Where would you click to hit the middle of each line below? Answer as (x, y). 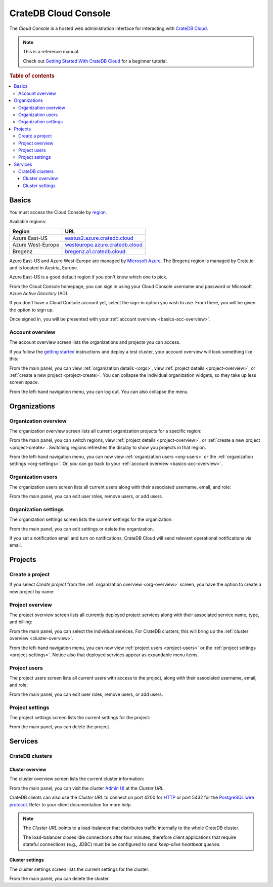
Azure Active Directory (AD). (39, 294)
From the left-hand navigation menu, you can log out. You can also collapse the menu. (99, 392)
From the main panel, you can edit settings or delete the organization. (82, 529)
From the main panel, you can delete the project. (60, 727)
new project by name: (32, 591)
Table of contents (32, 76)
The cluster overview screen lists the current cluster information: (77, 779)
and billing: (21, 622)
